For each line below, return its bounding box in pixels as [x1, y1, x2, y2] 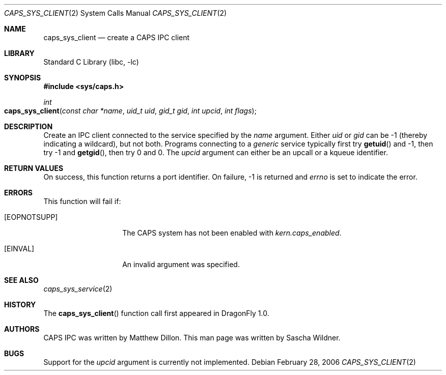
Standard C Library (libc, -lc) [43, 57, 139, 66]
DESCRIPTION [4, 122, 53, 131]
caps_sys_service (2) [43, 284, 113, 293]
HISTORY [4, 300, 36, 309]
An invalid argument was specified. [122, 260, 240, 269]
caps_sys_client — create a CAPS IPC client [43, 33, 190, 42]
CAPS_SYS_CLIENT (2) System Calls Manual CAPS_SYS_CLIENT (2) [4, 9, 227, 17]
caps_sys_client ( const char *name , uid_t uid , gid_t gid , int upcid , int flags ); [4, 106, 257, 115]
